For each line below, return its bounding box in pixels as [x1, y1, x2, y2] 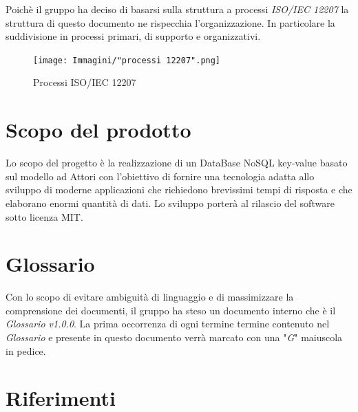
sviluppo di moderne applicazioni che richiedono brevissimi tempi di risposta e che [6, 182, 352, 197]
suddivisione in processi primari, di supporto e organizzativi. [6, 29, 261, 43]
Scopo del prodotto [6, 116, 191, 144]
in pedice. [6, 343, 46, 358]
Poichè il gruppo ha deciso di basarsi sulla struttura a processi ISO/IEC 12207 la [6, 2, 349, 16]
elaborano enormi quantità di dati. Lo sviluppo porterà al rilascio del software [6, 195, 335, 210]
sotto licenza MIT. [6, 209, 83, 224]
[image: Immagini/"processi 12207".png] [33, 55, 221, 65]
